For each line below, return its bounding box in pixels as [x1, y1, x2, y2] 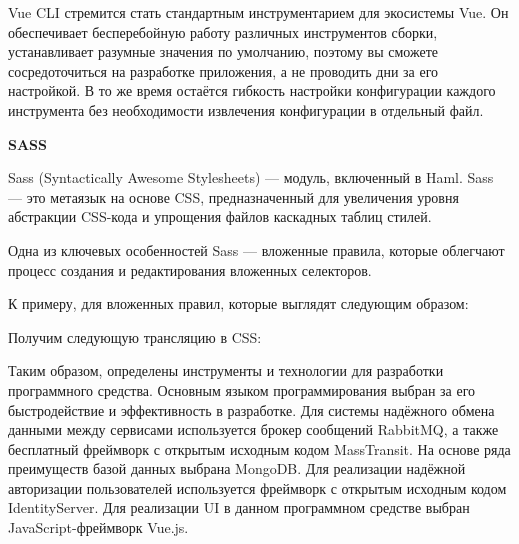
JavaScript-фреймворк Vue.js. [8, 517, 189, 538]
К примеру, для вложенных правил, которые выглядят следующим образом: [8, 293, 469, 314]
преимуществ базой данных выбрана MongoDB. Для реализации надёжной [8, 458, 466, 479]
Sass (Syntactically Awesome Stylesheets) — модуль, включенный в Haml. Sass [8, 167, 494, 188]
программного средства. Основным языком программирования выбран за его [8, 379, 476, 400]
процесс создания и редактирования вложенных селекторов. [8, 259, 372, 280]
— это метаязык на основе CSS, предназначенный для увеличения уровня [8, 186, 459, 207]
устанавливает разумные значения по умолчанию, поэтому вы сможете [8, 41, 439, 62]
